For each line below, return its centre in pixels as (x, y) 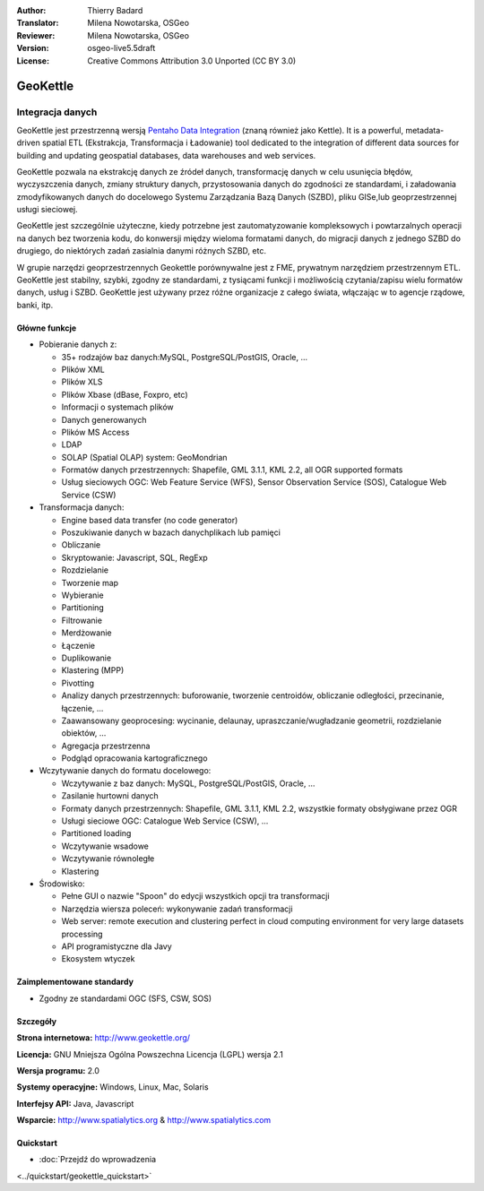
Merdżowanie (86, 633)
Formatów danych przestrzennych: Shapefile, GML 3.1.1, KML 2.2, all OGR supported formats (232, 470)
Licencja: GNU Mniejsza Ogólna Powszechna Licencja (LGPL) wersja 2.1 (150, 1054)
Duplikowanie (86, 658)
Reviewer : (36, 35)
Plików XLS (82, 382)
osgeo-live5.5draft (121, 48)
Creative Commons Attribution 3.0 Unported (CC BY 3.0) (192, 60)
